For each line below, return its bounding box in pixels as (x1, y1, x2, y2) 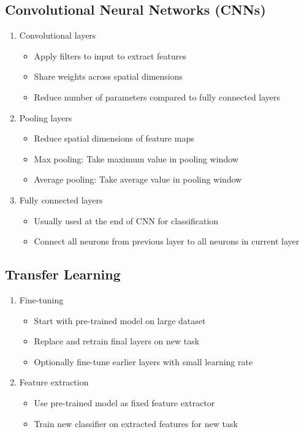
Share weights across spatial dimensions (34, 70, 183, 83)
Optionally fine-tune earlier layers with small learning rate (34, 355, 253, 368)
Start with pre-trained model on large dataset (34, 314, 206, 327)
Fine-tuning (19, 293, 64, 306)
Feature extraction (19, 376, 89, 388)
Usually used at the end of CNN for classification (34, 214, 219, 227)
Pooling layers (19, 111, 72, 124)
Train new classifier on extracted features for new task (34, 417, 238, 430)
